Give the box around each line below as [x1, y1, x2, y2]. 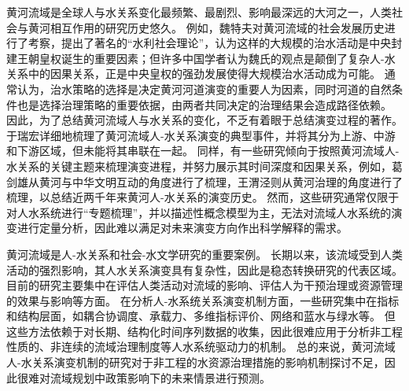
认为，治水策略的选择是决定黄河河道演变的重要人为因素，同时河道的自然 [17, 80, 392, 97]
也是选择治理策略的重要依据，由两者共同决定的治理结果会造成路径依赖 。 [17, 96, 392, 113]
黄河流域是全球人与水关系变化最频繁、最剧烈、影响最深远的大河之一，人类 [6, 4, 392, 20]
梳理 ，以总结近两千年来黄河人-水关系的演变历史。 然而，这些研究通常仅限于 [6, 189, 400, 205]
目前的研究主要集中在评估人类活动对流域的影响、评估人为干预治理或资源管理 [6, 277, 403, 293]
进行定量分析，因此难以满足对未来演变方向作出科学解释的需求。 [17, 219, 348, 236]
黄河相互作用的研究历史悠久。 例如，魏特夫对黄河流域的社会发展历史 [28, 19, 385, 35]
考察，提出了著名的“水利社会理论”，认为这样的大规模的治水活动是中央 [28, 35, 392, 51]
